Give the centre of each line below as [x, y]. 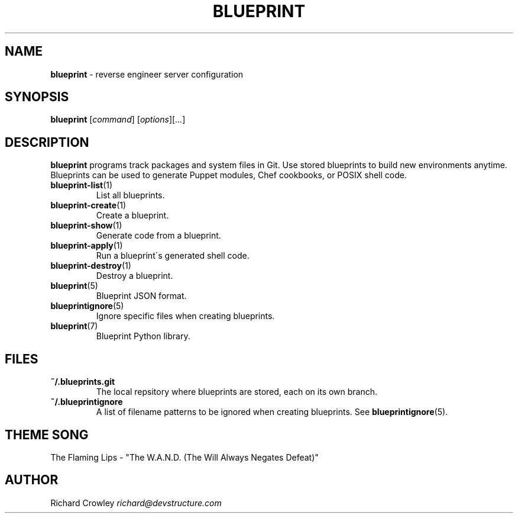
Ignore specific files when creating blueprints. [185, 316]
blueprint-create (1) [88, 205]
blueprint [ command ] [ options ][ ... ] [118, 120]
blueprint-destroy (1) [91, 266]
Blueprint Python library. [143, 336]
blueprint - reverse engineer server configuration [147, 74]
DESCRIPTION [47, 142]
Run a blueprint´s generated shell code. [173, 256]
